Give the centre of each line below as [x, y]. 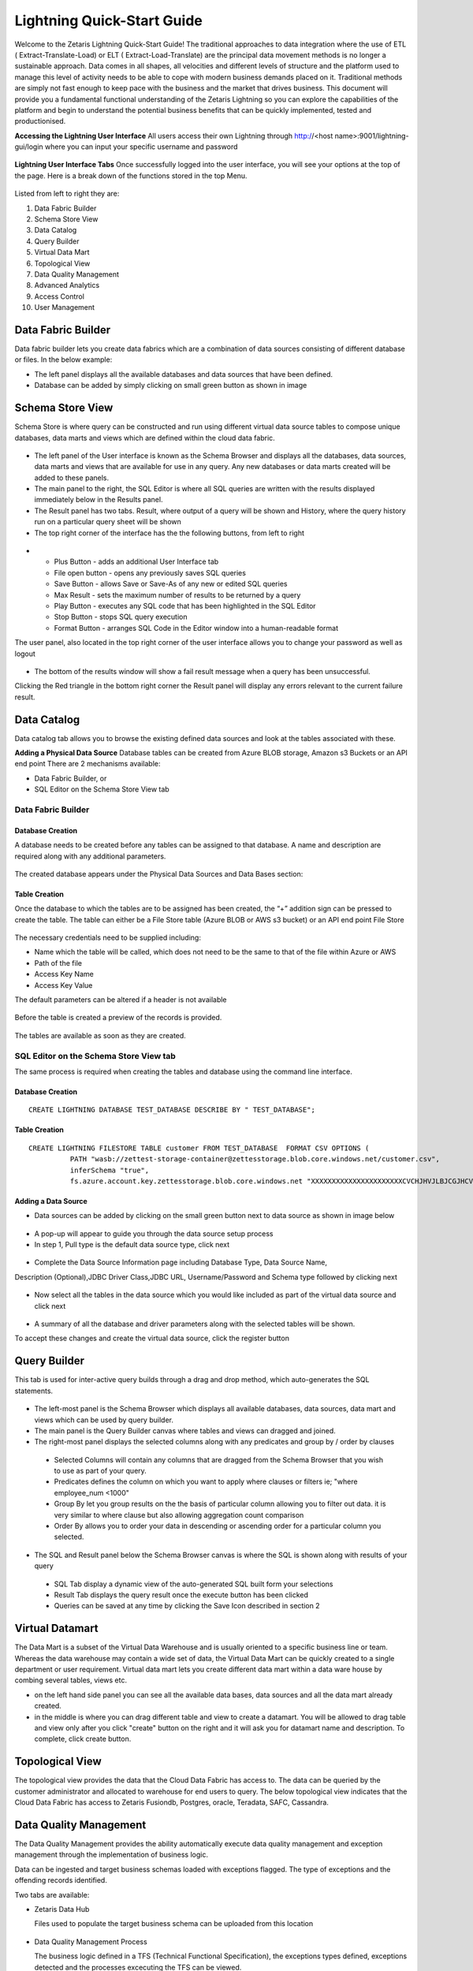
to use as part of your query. [101, 1471]
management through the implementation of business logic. [112, 1855]
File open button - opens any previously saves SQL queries [150, 572]
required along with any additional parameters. [90, 856]
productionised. [40, 121]
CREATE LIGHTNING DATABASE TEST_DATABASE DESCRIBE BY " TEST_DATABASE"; [172, 1110]
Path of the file [58, 963]
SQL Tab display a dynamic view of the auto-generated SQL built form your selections [194, 1584]
